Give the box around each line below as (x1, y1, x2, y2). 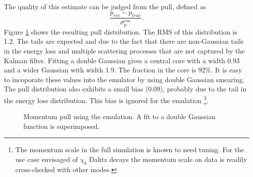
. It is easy (211, 65, 242, 75)
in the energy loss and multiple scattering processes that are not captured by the (4, 46, 245, 56)
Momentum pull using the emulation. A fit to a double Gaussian (23, 111, 216, 122)
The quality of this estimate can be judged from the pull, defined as (4, 1, 206, 11)
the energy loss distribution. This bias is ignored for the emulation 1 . (4, 94, 209, 105)
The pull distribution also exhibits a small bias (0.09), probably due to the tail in (4, 84, 247, 94)
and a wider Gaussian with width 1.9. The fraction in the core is (4, 65, 197, 75)
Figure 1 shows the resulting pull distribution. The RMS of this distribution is (4, 26, 237, 36)
